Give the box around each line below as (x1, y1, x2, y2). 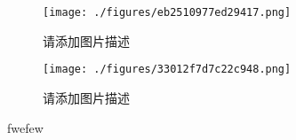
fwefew (7, 118, 44, 136)
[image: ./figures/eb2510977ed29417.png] (43, 6, 292, 19)
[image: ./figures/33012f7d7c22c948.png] (43, 63, 292, 76)
